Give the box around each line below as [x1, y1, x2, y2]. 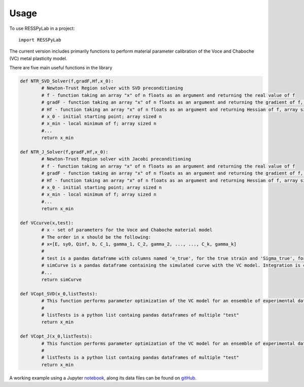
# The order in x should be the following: [41, 234, 151, 240]
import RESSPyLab [18, 37, 61, 43]
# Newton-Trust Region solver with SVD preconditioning [41, 85, 183, 91]
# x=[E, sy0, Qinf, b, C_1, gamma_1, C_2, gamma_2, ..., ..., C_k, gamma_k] [41, 241, 237, 247]
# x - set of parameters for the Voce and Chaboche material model [41, 227, 213, 233]
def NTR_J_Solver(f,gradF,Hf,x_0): [20, 149, 108, 154]
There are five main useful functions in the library [9, 65, 112, 71]
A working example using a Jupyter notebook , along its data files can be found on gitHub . [9, 375, 197, 381]
